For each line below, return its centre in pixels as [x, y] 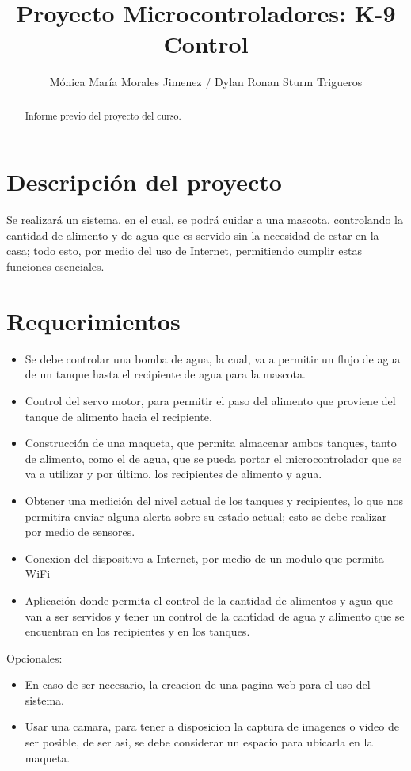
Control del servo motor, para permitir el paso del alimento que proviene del [210, 400]
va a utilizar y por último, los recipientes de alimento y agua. [173, 474]
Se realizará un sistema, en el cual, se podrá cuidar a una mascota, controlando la [205, 220]
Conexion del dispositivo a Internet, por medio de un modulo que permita [204, 558]
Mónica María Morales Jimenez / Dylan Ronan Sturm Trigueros [206, 82]
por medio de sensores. [80, 532]
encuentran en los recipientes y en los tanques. [137, 631]
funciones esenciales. [55, 266]
